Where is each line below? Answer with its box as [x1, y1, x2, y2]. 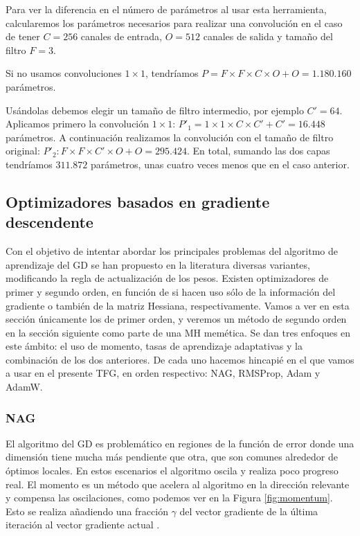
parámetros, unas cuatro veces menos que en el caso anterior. [91, 157, 350, 171]
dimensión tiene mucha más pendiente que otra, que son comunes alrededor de [6, 449, 338, 464]
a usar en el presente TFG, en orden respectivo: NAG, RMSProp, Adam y [6, 366, 321, 380]
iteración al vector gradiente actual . [6, 517, 160, 532]
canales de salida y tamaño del [203, 29, 333, 44]
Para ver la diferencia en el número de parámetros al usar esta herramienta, [6, 2, 327, 16]
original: [6, 143, 40, 158]
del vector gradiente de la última [179, 503, 318, 518]
